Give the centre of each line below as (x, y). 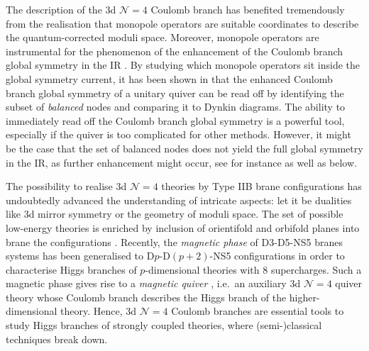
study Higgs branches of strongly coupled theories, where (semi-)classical (164, 325)
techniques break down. (57, 339)
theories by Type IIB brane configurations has (261, 186)
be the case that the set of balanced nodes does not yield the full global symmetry (184, 148)
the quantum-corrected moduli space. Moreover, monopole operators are (163, 37)
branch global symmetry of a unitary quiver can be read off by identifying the (175, 93)
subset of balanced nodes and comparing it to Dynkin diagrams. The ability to (176, 107)
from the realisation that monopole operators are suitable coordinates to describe (182, 23)
